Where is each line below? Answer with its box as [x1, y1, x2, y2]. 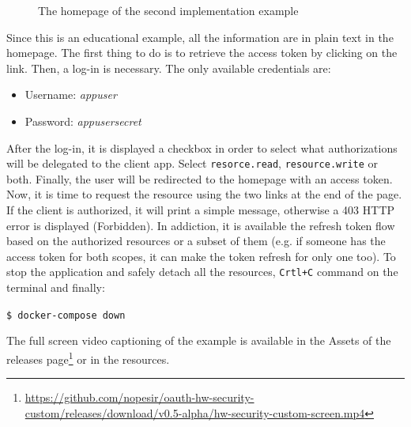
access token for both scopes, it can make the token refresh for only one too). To [6, 248, 396, 264]
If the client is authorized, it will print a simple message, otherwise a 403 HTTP [6, 202, 395, 217]
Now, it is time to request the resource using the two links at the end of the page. [6, 186, 402, 202]
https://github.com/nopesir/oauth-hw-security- [25, 389, 255, 406]
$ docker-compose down [6, 309, 126, 321]
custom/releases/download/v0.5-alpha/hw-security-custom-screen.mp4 [25, 404, 365, 421]
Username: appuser [25, 86, 117, 103]
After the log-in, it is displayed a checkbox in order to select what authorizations [6, 139, 398, 156]
